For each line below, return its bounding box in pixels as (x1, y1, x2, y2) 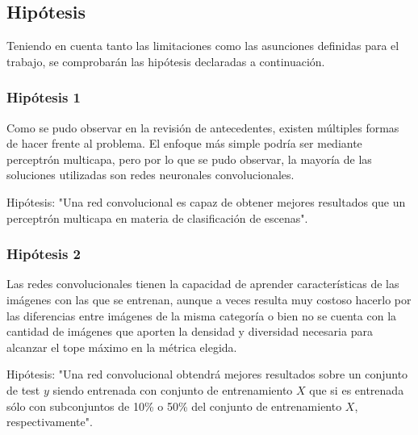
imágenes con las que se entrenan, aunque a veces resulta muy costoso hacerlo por (6, 291, 412, 307)
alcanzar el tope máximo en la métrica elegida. (6, 338, 237, 355)
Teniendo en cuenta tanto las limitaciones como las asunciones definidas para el (6, 37, 399, 54)
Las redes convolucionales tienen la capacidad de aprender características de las (6, 275, 399, 292)
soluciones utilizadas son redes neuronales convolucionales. (6, 166, 295, 183)
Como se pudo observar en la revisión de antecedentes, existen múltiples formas (6, 119, 399, 136)
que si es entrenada (309, 381, 404, 398)
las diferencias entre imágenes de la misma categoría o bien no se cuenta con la (6, 307, 397, 324)
